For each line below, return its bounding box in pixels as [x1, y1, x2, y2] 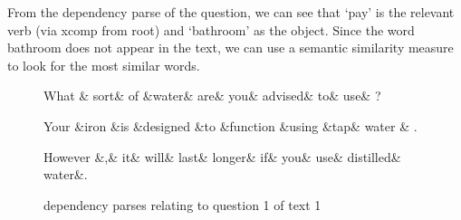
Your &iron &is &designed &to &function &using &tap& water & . [43, 116, 418, 135]
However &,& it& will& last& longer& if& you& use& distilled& [43, 147, 401, 166]
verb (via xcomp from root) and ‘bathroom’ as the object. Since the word [7, 20, 415, 39]
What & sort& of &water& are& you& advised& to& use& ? [43, 86, 381, 105]
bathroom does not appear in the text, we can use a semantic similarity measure [7, 38, 454, 57]
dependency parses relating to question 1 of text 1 [43, 195, 322, 214]
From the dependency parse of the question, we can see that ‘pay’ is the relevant [7, 3, 455, 21]
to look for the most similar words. [7, 55, 200, 74]
